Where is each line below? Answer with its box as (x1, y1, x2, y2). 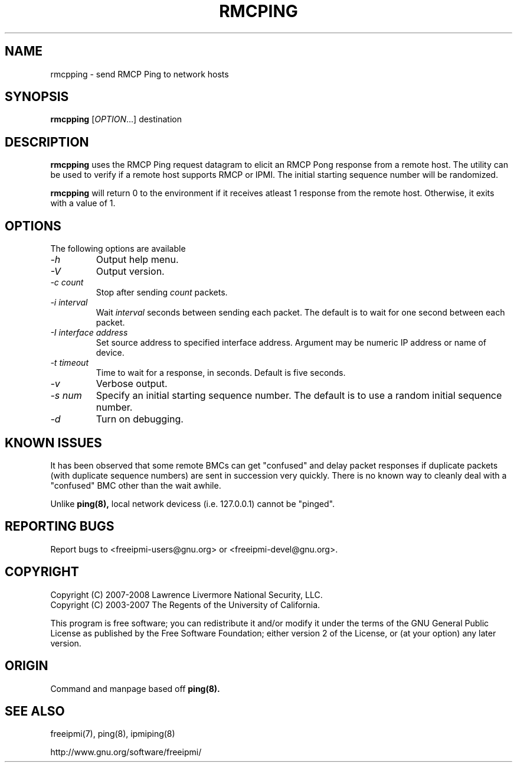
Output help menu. (96, 253, 179, 266)
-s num (50, 389, 82, 402)
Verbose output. (96, 378, 168, 390)
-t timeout (50, 357, 89, 368)
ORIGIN (5, 658, 48, 674)
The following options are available (50, 243, 186, 254)
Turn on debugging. (96, 413, 184, 425)
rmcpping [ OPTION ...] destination (50, 114, 182, 125)
